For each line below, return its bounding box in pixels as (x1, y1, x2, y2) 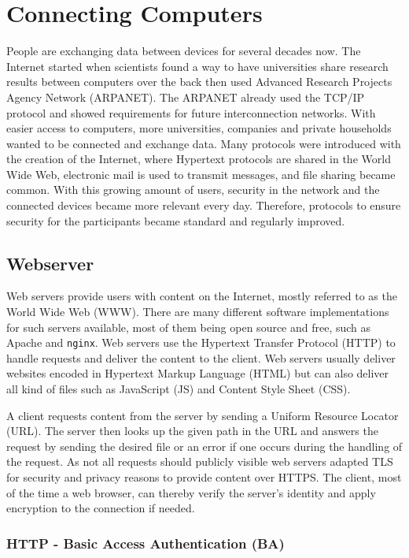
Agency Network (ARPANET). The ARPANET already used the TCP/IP (6, 88, 365, 105)
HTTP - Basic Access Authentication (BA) (6, 533, 285, 552)
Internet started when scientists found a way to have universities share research (6, 58, 389, 74)
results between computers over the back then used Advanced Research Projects (6, 73, 392, 90)
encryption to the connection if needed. (6, 500, 195, 516)
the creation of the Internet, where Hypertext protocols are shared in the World (6, 151, 391, 167)
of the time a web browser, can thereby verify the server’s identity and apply (6, 484, 376, 500)
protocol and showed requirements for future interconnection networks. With (6, 104, 376, 121)
